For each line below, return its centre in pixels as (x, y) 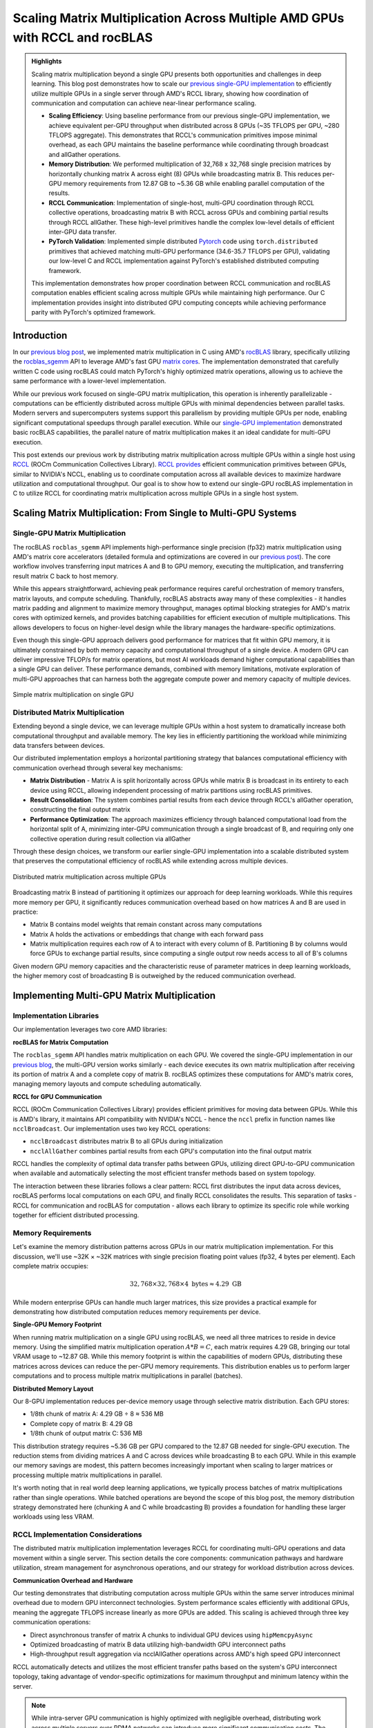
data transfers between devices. (59, 746)
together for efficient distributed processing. (76, 1215)
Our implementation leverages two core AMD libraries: (90, 1029)
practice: (25, 912)
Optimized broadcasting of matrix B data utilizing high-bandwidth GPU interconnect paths (158, 1644)
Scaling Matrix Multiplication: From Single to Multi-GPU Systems (155, 513)
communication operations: (52, 1622)
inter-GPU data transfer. (83, 232)
